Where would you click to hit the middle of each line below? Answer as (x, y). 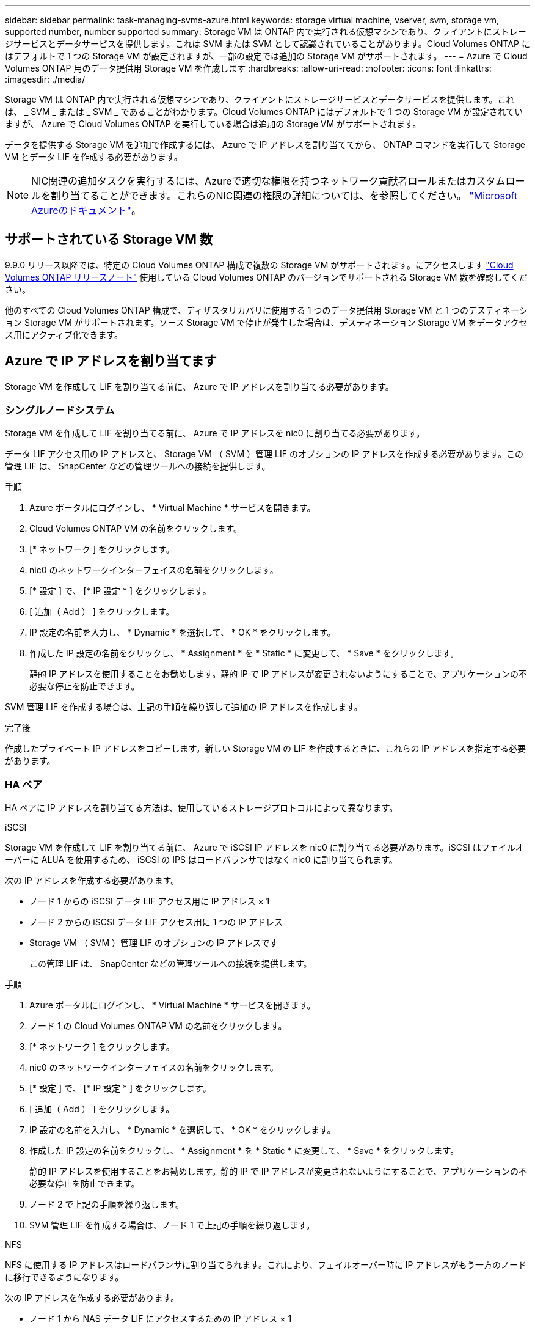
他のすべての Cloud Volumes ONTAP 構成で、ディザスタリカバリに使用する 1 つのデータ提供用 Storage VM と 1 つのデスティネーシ (266, 310)
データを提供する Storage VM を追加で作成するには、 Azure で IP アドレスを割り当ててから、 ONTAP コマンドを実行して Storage (265, 145)
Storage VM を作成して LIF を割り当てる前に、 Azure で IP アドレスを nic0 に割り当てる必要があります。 (215, 433)
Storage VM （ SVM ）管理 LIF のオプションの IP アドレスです (154, 943)
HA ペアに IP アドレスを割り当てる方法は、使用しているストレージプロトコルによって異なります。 (202, 808)
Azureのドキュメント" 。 (86, 210)
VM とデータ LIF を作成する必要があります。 (94, 157)
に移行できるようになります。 (64, 1277)
